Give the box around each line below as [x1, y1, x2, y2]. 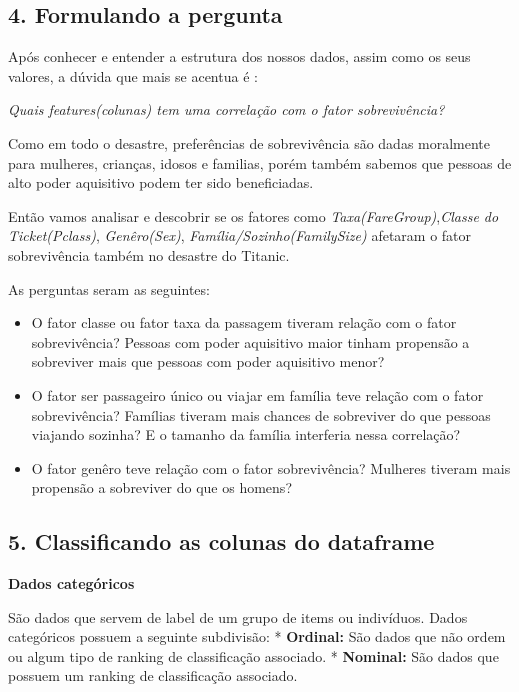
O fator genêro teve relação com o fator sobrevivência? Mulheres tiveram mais [31, 457, 511, 478]
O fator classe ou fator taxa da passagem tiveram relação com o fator [31, 312, 457, 333]
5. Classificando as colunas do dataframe [8, 526, 435, 557]
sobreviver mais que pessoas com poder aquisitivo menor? [31, 351, 385, 372]
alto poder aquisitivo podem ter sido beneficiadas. [8, 172, 314, 193]
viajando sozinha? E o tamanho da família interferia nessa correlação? [31, 424, 461, 445]
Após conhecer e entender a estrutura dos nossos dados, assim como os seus [8, 46, 471, 67]
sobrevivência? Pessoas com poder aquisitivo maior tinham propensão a [31, 331, 470, 352]
